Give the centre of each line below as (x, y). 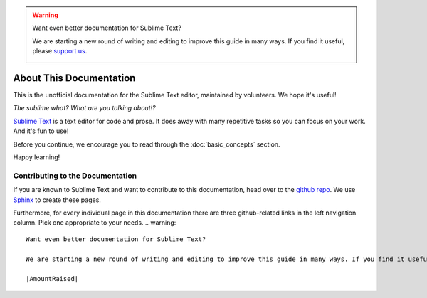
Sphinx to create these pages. (57, 200)
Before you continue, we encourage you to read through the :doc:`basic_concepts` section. (147, 144)
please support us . (60, 51)
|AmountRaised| (52, 279)
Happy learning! (37, 157)
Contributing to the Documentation (75, 176)
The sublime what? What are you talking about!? (84, 108)
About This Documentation (74, 78)
